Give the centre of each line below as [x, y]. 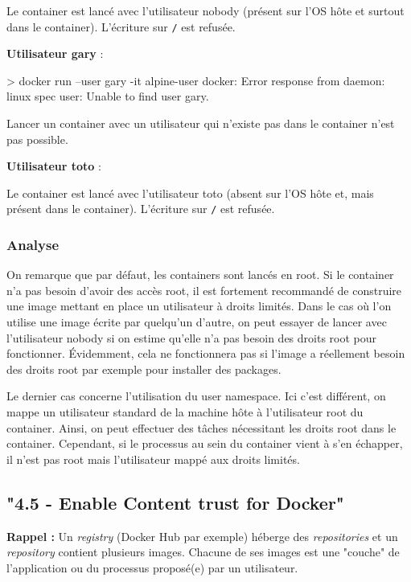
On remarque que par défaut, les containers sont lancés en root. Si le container [200, 275]
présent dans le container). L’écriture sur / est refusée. [141, 209]
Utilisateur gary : [55, 53]
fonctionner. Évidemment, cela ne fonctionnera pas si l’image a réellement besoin [206, 353]
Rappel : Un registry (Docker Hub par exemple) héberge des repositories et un [202, 536]
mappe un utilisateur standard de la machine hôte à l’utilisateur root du [185, 412]
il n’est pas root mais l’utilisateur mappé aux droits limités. [153, 459]
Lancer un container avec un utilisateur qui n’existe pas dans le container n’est [201, 123]
